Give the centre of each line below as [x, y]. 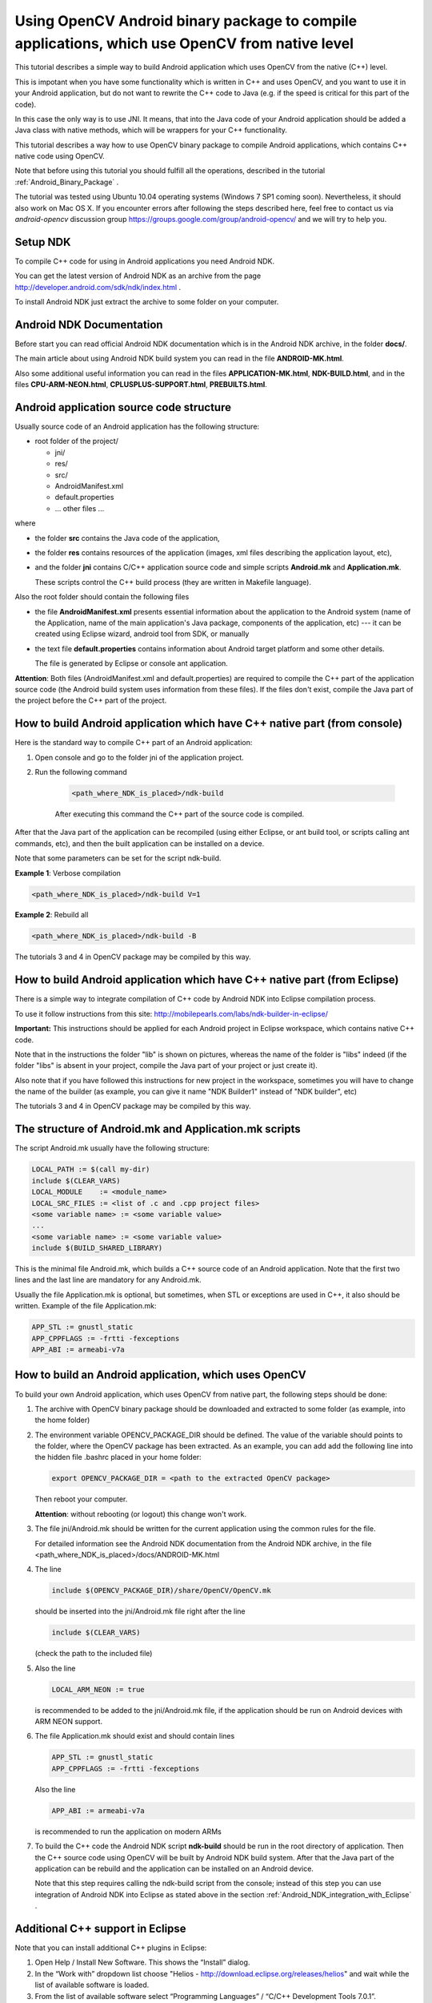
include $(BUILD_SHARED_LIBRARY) [97, 1248]
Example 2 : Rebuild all [52, 915]
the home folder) [62, 1420]
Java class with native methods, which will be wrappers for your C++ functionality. [151, 130]
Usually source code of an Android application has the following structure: [137, 427]
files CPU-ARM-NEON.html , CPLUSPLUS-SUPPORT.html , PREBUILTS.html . [141, 385]
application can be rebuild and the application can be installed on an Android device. [174, 1868]
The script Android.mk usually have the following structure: [112, 1148]
